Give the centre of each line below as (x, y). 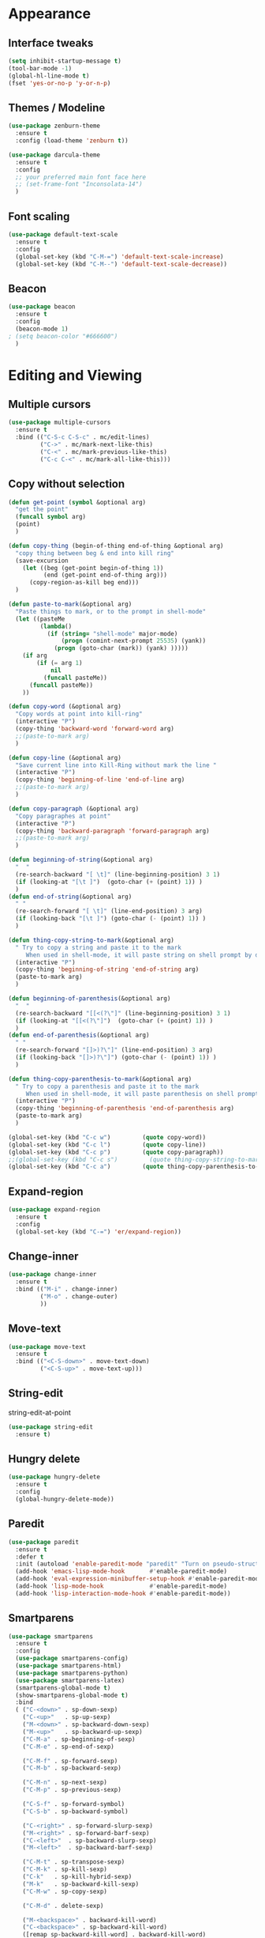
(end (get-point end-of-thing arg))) (105, 575)
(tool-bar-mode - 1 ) (40, 68)
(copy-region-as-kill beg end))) (84, 583)
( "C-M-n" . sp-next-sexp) (65, 1783)
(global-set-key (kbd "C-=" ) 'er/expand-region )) (98, 1232)
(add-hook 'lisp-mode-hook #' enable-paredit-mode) (121, 1586)
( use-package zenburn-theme (54, 126)
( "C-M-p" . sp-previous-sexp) (72, 1790)
